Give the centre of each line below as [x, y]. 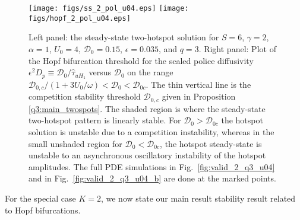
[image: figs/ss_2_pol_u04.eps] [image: [109, 8]
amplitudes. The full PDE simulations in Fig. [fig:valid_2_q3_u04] [152, 166]
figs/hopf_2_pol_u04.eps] [80, 18]
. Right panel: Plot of [237, 48]
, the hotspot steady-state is [211, 143]
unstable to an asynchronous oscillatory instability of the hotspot [147, 155]
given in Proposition [199, 96]
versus [100, 72]
